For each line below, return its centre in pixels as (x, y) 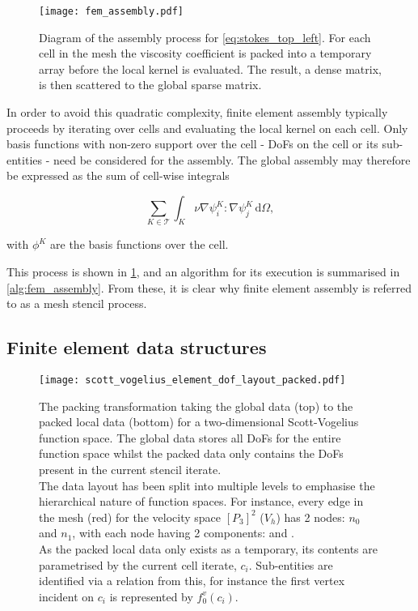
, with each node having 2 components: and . (183, 533)
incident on (67, 596)
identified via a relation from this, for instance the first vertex (192, 581)
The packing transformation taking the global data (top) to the (196, 406)
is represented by (151, 596)
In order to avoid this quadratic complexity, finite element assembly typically (197, 112)
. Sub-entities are (291, 564)
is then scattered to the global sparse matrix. (150, 85)
